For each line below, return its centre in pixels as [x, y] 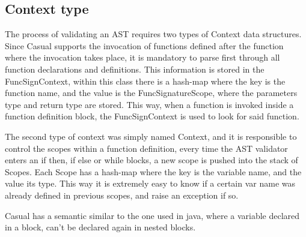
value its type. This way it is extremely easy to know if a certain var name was [150, 183]
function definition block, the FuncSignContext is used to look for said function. [152, 116]
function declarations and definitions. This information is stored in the [135, 69]
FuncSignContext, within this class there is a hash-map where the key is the [145, 81]
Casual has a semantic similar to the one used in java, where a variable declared [152, 215]
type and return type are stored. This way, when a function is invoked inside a [149, 104]
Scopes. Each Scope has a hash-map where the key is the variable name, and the [153, 171]
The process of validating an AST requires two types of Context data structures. [153, 34]
